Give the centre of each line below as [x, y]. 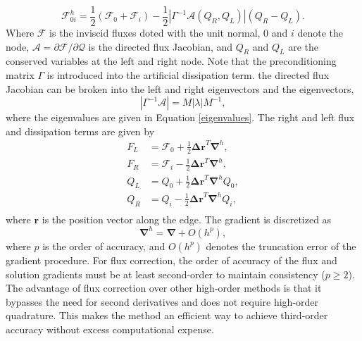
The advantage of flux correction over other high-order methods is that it [164, 288]
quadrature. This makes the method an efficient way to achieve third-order [167, 315]
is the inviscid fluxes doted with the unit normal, [155, 33]
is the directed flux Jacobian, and [161, 46]
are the [303, 46]
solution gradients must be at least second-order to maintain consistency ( [166, 274]
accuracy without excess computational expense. [110, 329]
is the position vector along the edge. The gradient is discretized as [187, 219]
